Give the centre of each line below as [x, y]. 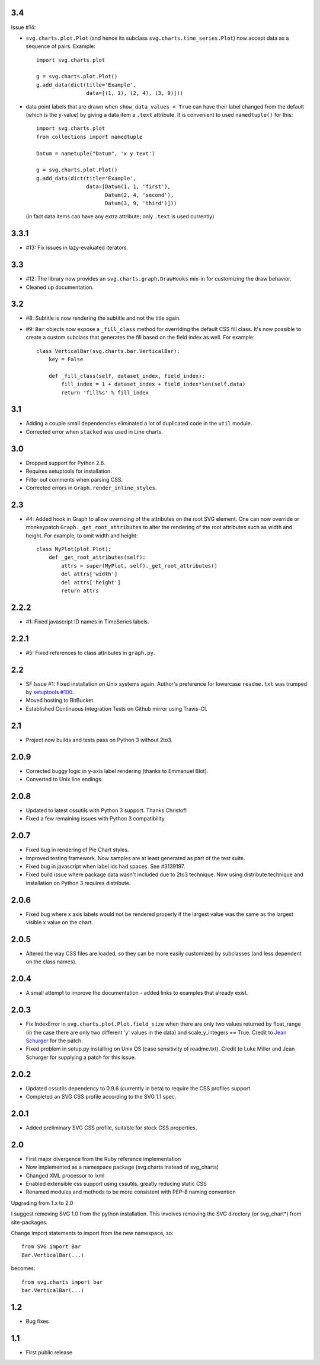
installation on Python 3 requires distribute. [78, 883]
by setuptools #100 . [50, 692]
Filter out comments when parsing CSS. [74, 479]
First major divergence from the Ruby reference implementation [103, 1159]
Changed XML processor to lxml [65, 1175]
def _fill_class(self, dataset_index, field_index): [127, 376]
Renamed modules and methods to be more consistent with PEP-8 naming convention [131, 1192]
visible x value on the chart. [59, 922]
